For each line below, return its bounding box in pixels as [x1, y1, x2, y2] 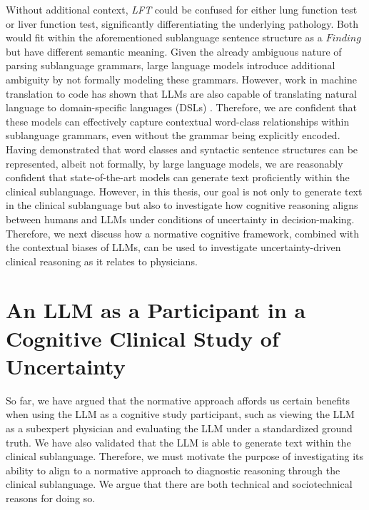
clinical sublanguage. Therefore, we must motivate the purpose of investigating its [6, 449, 363, 464]
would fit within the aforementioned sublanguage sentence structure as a [6, 30, 323, 45]
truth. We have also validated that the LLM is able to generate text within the [6, 434, 351, 449]
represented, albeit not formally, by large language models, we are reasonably [6, 155, 343, 170]
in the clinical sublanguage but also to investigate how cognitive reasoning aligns [6, 198, 358, 213]
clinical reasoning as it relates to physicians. [6, 253, 198, 268]
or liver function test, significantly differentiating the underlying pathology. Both [6, 16, 359, 31]
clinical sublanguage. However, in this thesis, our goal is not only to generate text [6, 183, 363, 198]
